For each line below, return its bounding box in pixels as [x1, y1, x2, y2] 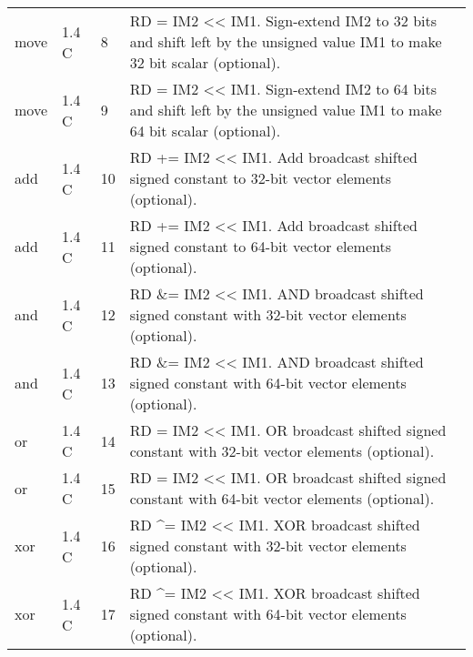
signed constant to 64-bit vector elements [129, 236, 392, 257]
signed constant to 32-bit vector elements [129, 167, 392, 188]
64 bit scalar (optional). [129, 120, 281, 141]
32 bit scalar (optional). [129, 52, 281, 73]
